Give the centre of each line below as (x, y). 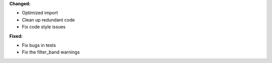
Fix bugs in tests (39, 45)
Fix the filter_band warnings (51, 52)
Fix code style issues (44, 27)
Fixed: (16, 36)
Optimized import (40, 13)
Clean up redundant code (48, 19)
